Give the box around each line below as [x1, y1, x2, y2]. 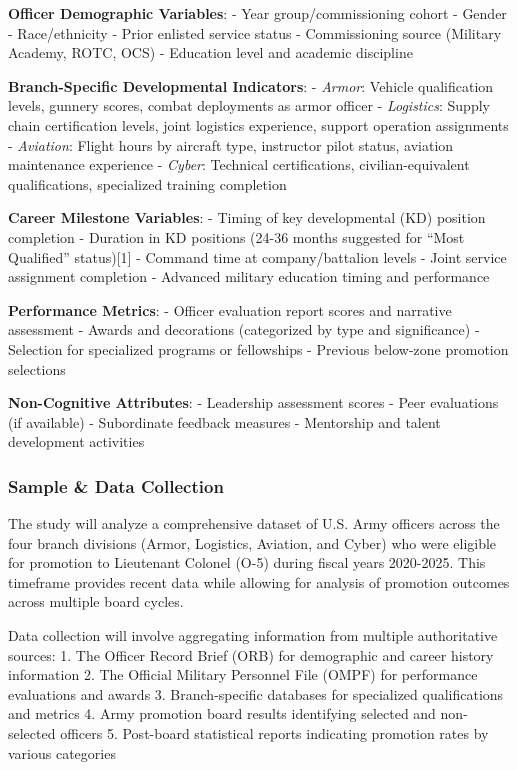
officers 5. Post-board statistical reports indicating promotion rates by [60, 723, 489, 744]
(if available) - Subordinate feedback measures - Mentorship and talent [8, 411, 441, 432]
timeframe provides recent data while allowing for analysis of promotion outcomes [8, 571, 510, 592]
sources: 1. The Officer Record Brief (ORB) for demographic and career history [8, 644, 494, 665]
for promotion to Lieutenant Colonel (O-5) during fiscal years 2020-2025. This [8, 552, 486, 573]
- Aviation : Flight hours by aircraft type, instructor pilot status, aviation [8, 134, 454, 155]
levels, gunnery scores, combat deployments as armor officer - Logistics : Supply [8, 95, 490, 116]
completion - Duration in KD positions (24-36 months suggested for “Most [8, 226, 465, 247]
